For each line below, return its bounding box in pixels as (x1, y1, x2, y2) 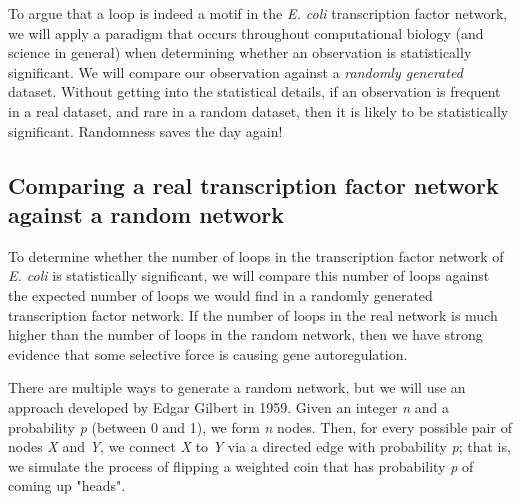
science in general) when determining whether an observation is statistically (8, 42, 472, 63)
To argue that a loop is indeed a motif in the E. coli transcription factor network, (8, 3, 508, 23)
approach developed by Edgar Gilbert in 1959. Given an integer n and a (8, 396, 449, 417)
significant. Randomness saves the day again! (8, 120, 283, 141)
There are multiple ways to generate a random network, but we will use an (8, 377, 466, 398)
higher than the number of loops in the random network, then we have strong (8, 324, 483, 345)
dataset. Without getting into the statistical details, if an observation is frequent (8, 81, 501, 102)
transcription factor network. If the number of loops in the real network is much (8, 304, 498, 325)
